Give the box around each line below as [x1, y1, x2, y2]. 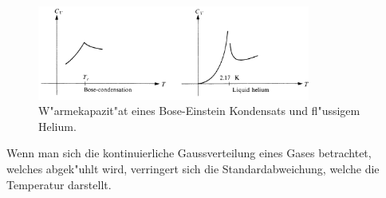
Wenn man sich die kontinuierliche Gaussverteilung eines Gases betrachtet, [6, 145, 372, 161]
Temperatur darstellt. [6, 176, 112, 192]
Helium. [38, 117, 77, 134]
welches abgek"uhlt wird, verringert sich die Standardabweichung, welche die [6, 160, 380, 176]
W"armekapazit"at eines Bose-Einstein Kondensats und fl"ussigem [38, 102, 360, 119]
